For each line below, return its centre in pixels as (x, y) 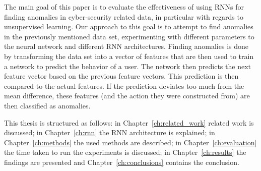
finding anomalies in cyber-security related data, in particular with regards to (124, 16)
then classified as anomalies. (47, 105)
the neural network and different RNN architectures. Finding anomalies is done (126, 46)
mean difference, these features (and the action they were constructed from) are (127, 96)
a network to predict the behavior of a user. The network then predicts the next (127, 66)
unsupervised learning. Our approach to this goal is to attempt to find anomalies (129, 26)
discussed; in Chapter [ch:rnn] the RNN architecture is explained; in (110, 132)
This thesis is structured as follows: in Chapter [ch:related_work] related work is (129, 122)
